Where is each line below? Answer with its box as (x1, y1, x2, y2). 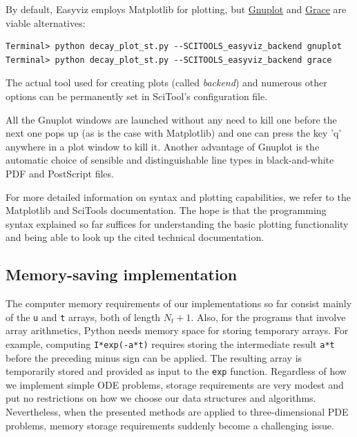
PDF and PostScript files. (6, 166, 114, 180)
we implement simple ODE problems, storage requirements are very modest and (6, 377, 344, 391)
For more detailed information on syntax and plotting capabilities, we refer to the (6, 189, 351, 204)
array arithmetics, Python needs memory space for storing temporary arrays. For (6, 323, 349, 338)
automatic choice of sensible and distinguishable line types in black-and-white (6, 153, 334, 167)
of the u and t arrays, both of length (6, 309, 161, 324)
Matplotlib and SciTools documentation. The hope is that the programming (6, 203, 327, 217)
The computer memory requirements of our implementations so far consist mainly (6, 296, 352, 311)
